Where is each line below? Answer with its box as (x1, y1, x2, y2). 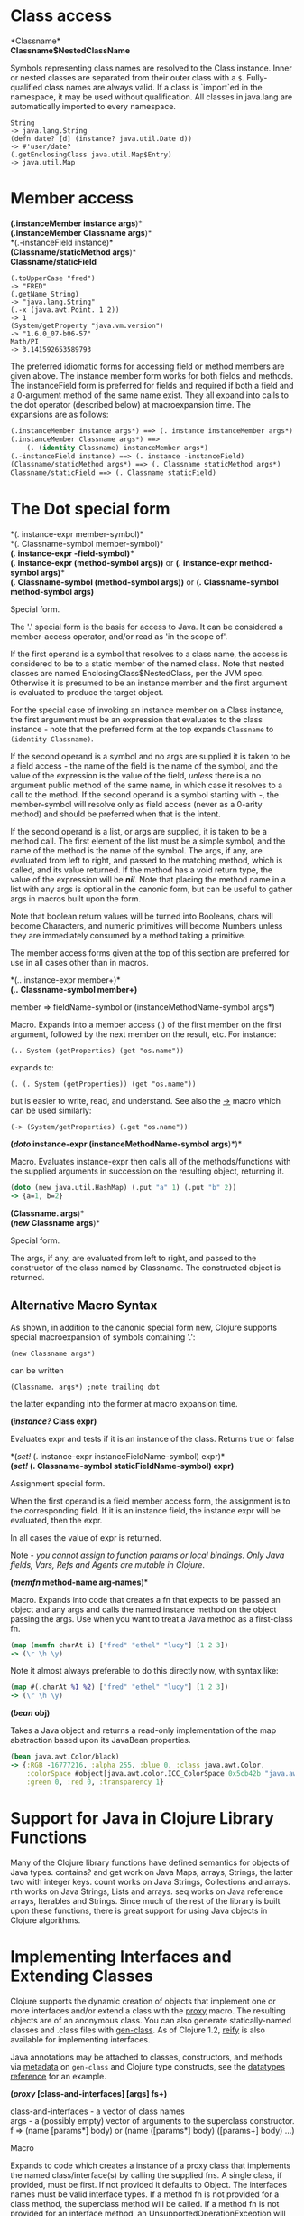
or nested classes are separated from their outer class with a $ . (10, 71, 244, 82)
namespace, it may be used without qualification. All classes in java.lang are (10, 91, 293, 102)
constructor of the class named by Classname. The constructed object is (10, 1262, 281, 1273)
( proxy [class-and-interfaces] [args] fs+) (10, 2088, 168, 2098)
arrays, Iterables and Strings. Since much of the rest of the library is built (10, 1895, 281, 1906)
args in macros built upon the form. (10, 893, 142, 904)
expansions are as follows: (10, 409, 109, 420)
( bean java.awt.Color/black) (10, 1752, 120, 1761)
